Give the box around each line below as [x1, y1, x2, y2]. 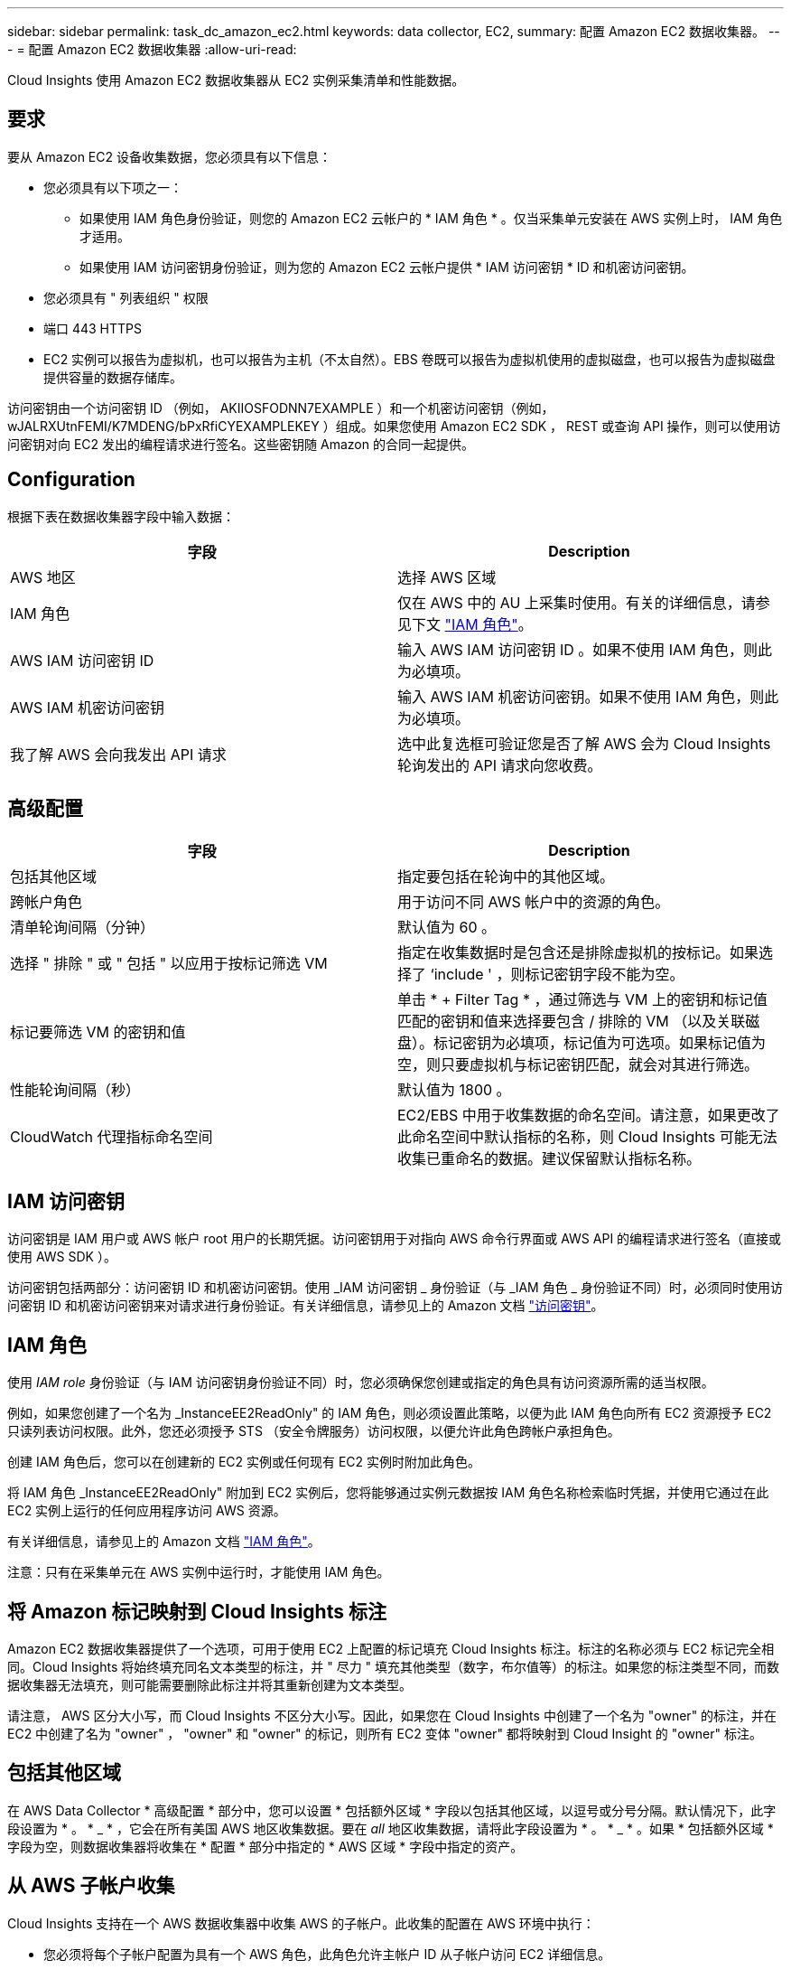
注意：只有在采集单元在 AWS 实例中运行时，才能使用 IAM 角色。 [7, 1564, 390, 1580]
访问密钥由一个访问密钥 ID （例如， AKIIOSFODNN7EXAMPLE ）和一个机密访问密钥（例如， [7, 399, 554, 416]
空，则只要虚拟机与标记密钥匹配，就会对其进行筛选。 [397, 1055, 759, 1074]
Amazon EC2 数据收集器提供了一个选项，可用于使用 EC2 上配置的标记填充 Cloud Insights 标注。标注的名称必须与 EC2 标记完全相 [7, 1641, 775, 1657]
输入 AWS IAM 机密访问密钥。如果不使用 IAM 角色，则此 [397, 687, 779, 706]
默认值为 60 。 [397, 917, 497, 936]
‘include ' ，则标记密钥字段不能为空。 [430, 964, 684, 983]
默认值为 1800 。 [397, 1080, 511, 1099]
